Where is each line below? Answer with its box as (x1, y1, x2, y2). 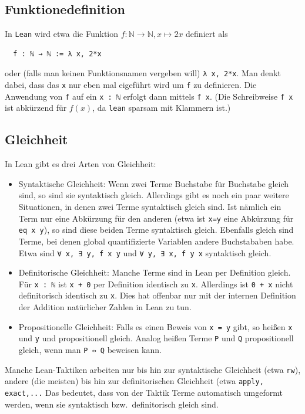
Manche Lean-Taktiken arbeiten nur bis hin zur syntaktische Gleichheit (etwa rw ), (5, 363, 301, 375)
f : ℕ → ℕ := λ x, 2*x (13, 49, 102, 58)
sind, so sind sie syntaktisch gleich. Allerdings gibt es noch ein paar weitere (18, 189, 289, 201)
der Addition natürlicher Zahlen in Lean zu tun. (18, 301, 192, 313)
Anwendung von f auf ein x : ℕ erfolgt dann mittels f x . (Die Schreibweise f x (5, 90, 293, 102)
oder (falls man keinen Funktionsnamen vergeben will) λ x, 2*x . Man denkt (5, 67, 281, 79)
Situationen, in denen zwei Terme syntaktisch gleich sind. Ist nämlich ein (18, 201, 281, 213)
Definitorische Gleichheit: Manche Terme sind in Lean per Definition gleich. (18, 266, 291, 279)
